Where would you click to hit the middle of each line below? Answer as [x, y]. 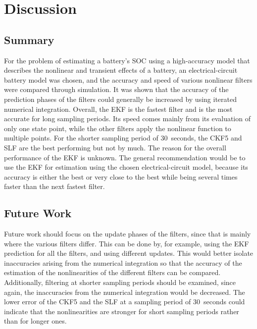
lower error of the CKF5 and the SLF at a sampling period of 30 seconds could [125, 302]
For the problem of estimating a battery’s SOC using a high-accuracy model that [127, 60]
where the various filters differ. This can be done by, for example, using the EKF [127, 243]
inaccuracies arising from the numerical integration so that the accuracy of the [123, 262]
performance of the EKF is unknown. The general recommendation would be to [125, 157]
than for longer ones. [35, 321]
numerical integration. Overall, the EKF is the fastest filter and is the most [118, 109]
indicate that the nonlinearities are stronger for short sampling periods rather [122, 311]
